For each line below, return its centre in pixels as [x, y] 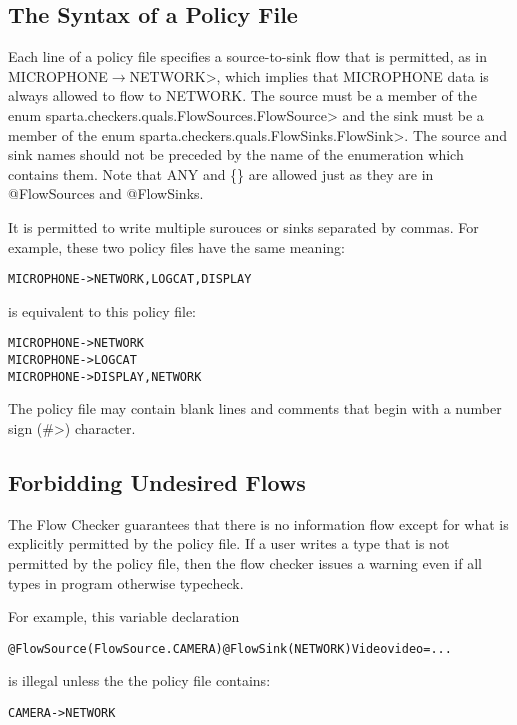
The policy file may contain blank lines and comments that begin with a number [255, 408]
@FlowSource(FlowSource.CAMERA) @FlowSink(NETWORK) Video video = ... [230, 648]
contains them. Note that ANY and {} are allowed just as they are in [221, 173]
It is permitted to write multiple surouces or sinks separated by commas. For [243, 226]
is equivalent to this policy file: [102, 310]
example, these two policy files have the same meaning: [176, 246]
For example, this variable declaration [124, 616]
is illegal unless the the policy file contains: [139, 680]
